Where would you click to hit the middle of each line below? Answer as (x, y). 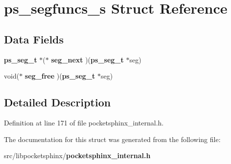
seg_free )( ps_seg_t (60, 76)
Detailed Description (58, 102)
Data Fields (34, 39)
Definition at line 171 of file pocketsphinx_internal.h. (84, 122)
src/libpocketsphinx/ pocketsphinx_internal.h (77, 155)
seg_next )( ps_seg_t (87, 59)
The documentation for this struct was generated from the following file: (112, 139)
